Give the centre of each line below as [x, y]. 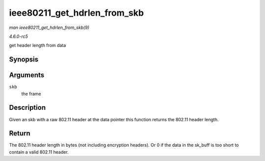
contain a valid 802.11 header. [39, 152]
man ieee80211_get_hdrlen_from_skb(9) [49, 27]
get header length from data [38, 45]
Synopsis [24, 60]
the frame [31, 94]
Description [27, 108]
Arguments [27, 75]
